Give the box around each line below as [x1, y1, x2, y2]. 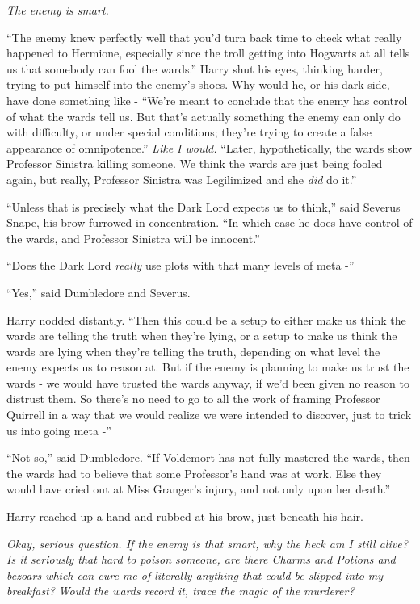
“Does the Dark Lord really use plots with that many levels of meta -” [6, 257, 355, 274]
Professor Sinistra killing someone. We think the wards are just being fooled [6, 155, 383, 172]
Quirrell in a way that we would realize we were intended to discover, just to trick [6, 406, 412, 423]
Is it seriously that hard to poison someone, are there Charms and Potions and [6, 551, 396, 568]
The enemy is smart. [6, 2, 109, 18]
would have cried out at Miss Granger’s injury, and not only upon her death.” [6, 480, 391, 497]
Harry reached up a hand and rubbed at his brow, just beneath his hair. [6, 508, 363, 525]
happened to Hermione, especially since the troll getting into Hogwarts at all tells [6, 44, 410, 61]
